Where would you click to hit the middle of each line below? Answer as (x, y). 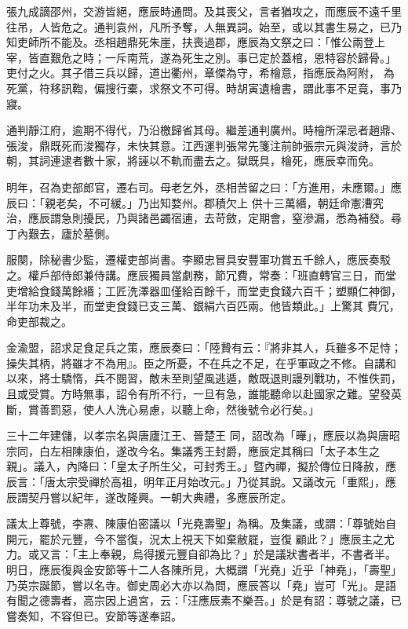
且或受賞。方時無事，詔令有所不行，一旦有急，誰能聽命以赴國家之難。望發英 (204, 394)
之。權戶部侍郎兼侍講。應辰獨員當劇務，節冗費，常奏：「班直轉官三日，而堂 (201, 274)
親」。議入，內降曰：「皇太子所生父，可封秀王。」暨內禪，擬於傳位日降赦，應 (201, 466)
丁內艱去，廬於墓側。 (61, 233)
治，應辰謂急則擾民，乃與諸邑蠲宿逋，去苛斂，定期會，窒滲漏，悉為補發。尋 (204, 218)
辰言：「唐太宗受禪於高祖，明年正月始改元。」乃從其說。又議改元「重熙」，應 (201, 482)
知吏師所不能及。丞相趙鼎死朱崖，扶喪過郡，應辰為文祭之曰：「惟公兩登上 (196, 42)
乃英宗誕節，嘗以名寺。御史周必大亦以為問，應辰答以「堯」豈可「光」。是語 (201, 585)
